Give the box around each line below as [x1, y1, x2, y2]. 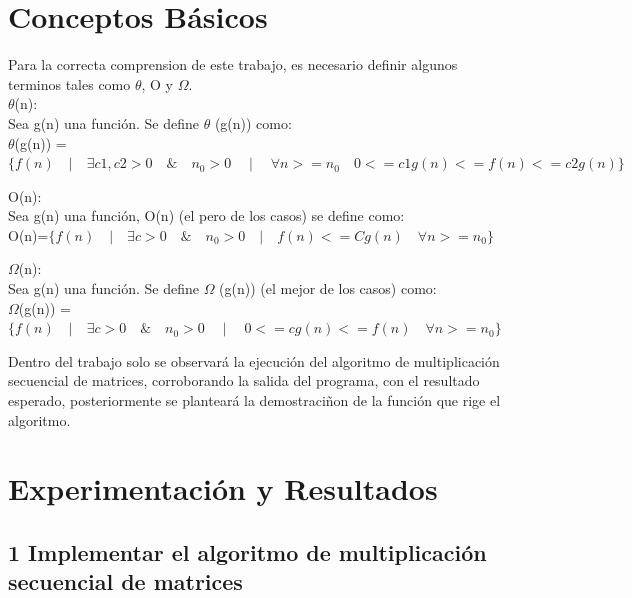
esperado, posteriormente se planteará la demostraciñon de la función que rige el [8, 390, 501, 411]
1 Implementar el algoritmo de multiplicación [8, 536, 487, 567]
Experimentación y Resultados [8, 468, 438, 509]
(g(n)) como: [214, 112, 292, 133]
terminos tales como [8, 73, 131, 94]
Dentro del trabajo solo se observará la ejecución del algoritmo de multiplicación [8, 350, 500, 371]
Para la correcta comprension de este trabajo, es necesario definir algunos [8, 54, 458, 75]
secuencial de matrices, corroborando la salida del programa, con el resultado [8, 370, 480, 391]
